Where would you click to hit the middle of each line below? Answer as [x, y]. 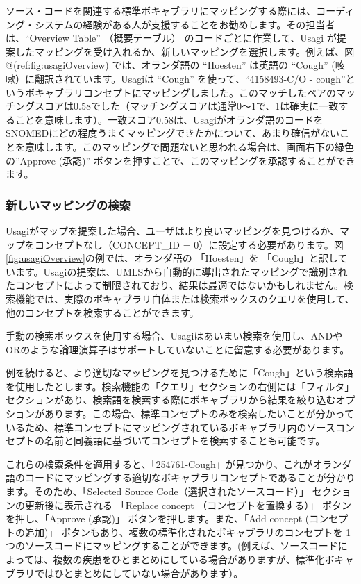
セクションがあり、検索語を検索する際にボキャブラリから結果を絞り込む [171, 400]
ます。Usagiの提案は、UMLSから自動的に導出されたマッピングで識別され [181, 271]
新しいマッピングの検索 [68, 205]
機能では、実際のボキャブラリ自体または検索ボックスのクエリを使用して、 [185, 298]
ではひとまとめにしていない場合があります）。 [139, 573]
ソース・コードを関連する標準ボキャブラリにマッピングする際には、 [161, 10]
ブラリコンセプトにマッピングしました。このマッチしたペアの [195, 92]
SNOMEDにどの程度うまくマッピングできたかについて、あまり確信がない [173, 133]
